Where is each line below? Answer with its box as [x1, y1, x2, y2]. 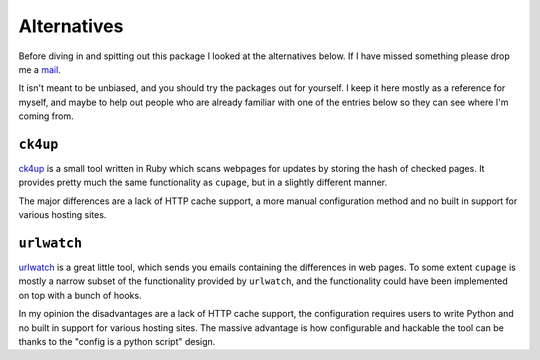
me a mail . [18, 63, 62, 75]
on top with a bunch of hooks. [18, 289, 142, 301]
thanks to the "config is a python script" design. [18, 336, 216, 348]
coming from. [18, 110, 74, 122]
